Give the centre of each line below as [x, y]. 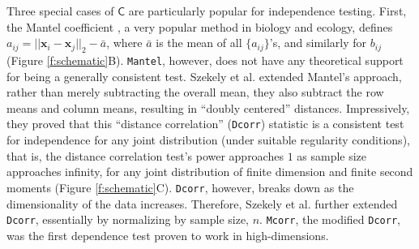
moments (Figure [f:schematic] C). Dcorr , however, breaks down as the [180, 187]
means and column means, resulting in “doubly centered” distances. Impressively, [208, 107]
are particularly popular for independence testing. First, [267, 11]
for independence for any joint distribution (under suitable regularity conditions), [208, 140]
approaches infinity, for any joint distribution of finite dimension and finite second [210, 172]
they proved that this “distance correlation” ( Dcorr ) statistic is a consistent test [205, 124]
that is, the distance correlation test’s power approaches [145, 155]
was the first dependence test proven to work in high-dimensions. [168, 235]
